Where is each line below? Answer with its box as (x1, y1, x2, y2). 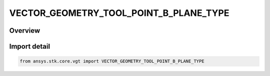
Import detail (9, 42, 50, 51)
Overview (9, 26, 40, 35)
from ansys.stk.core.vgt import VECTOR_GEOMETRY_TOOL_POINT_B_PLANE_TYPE (19, 59, 204, 64)
